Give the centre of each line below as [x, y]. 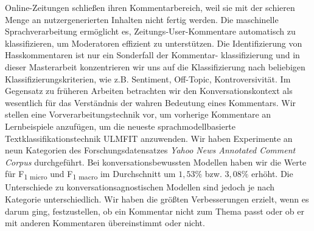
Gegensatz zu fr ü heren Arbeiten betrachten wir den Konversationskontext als [149, 91]
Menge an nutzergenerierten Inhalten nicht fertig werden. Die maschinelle [142, 19]
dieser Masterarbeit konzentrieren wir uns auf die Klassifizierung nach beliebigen [155, 66]
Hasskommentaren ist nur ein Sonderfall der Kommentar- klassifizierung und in [152, 55]
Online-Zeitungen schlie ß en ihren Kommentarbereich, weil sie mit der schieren [150, 7]
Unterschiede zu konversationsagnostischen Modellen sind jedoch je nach [140, 187]
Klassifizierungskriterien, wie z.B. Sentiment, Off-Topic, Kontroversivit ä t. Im [148, 79]
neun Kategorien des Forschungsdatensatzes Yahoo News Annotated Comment [150, 150]
